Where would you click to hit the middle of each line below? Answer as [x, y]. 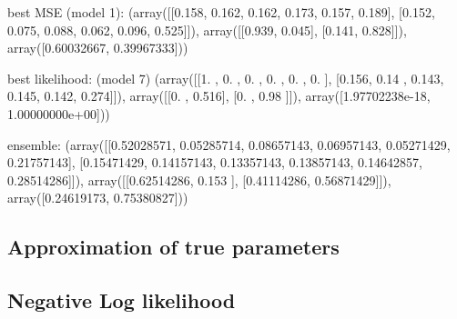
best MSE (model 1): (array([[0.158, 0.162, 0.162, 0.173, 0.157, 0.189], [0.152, [221, 12]
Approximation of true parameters [173, 247]
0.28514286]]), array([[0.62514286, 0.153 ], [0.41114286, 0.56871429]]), [199, 179]
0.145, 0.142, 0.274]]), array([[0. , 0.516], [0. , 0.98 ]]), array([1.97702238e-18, [219, 96]
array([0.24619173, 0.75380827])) [98, 198]
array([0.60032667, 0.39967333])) [98, 48]
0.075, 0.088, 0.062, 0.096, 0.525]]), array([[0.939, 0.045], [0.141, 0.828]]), [207, 30]
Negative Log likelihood [122, 300]
